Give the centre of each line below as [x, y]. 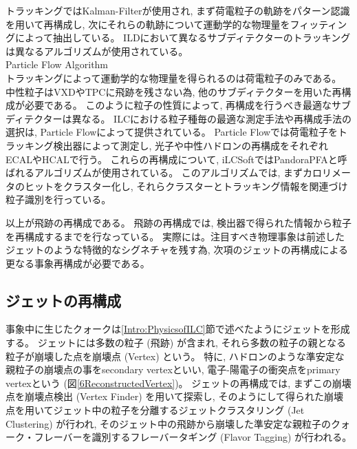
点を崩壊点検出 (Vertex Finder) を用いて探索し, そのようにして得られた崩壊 [174, 396]
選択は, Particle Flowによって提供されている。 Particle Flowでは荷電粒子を [172, 132]
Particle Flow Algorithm [57, 64]
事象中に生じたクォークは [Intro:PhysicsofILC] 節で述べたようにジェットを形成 [178, 329]
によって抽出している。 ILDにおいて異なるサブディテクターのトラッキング [183, 38]
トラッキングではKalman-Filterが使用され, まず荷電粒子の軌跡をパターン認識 [178, 10]
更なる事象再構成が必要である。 [78, 263]
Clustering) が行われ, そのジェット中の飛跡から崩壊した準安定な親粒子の [169, 423]
